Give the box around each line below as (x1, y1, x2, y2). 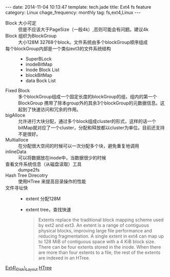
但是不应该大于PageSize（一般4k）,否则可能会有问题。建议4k (18, 27, 149, 32)
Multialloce (5, 137, 29, 143)
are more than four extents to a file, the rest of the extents (38, 249, 161, 255)
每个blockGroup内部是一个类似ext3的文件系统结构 (5, 46, 111, 52)
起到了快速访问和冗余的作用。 (18, 106, 81, 112)
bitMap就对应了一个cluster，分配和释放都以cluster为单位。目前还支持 (18, 124, 165, 131)
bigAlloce (5, 112, 26, 118)
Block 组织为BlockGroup (5, 33, 57, 39)
